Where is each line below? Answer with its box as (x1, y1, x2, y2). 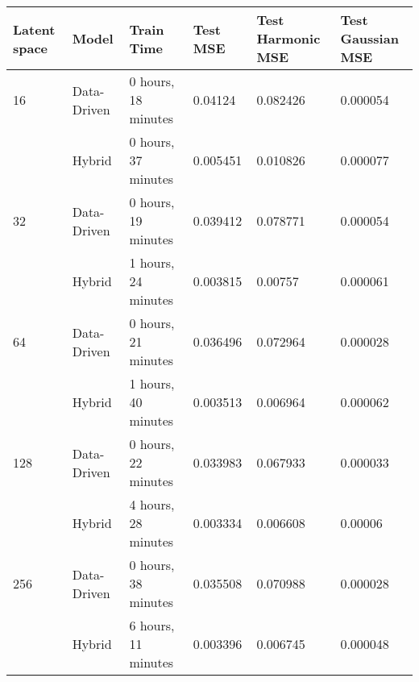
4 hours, (129, 495, 175, 514)
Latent (13, 19, 56, 39)
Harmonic (256, 29, 321, 48)
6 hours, (129, 616, 175, 634)
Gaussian (340, 29, 399, 48)
